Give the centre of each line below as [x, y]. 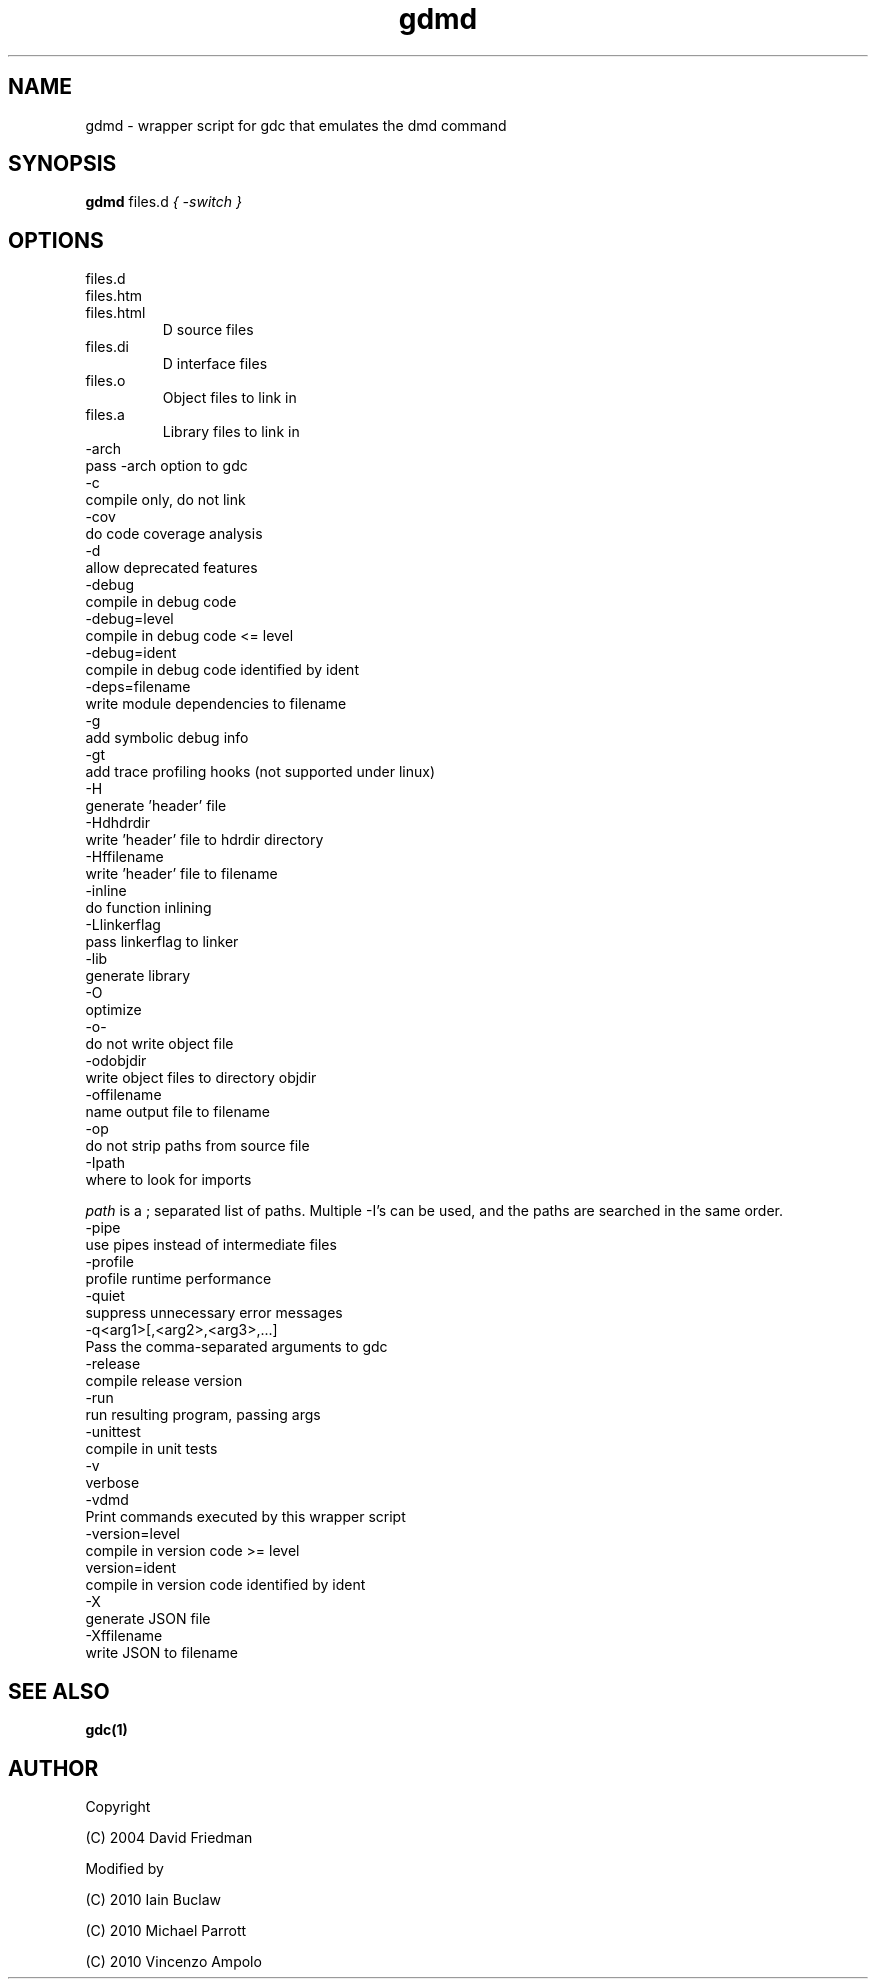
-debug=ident [131, 653]
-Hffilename [124, 857]
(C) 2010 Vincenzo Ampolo [173, 1961]
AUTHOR [53, 1768]
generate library [138, 976]
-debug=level [129, 619]
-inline [106, 891]
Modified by [124, 1868]
